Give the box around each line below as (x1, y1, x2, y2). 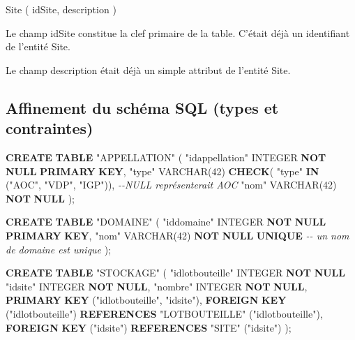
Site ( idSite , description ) (6, 2, 116, 16)
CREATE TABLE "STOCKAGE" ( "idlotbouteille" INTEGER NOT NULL (6, 265, 345, 280)
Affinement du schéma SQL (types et (6, 96, 279, 118)
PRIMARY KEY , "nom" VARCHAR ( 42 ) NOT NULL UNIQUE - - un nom (6, 228, 349, 242)
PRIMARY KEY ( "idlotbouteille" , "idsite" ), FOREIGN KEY (6, 293, 287, 307)
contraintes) (6, 117, 93, 139)
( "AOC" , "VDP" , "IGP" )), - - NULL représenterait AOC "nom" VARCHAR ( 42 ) (6, 177, 337, 192)
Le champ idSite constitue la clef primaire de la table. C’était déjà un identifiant (6, 25, 350, 40)
